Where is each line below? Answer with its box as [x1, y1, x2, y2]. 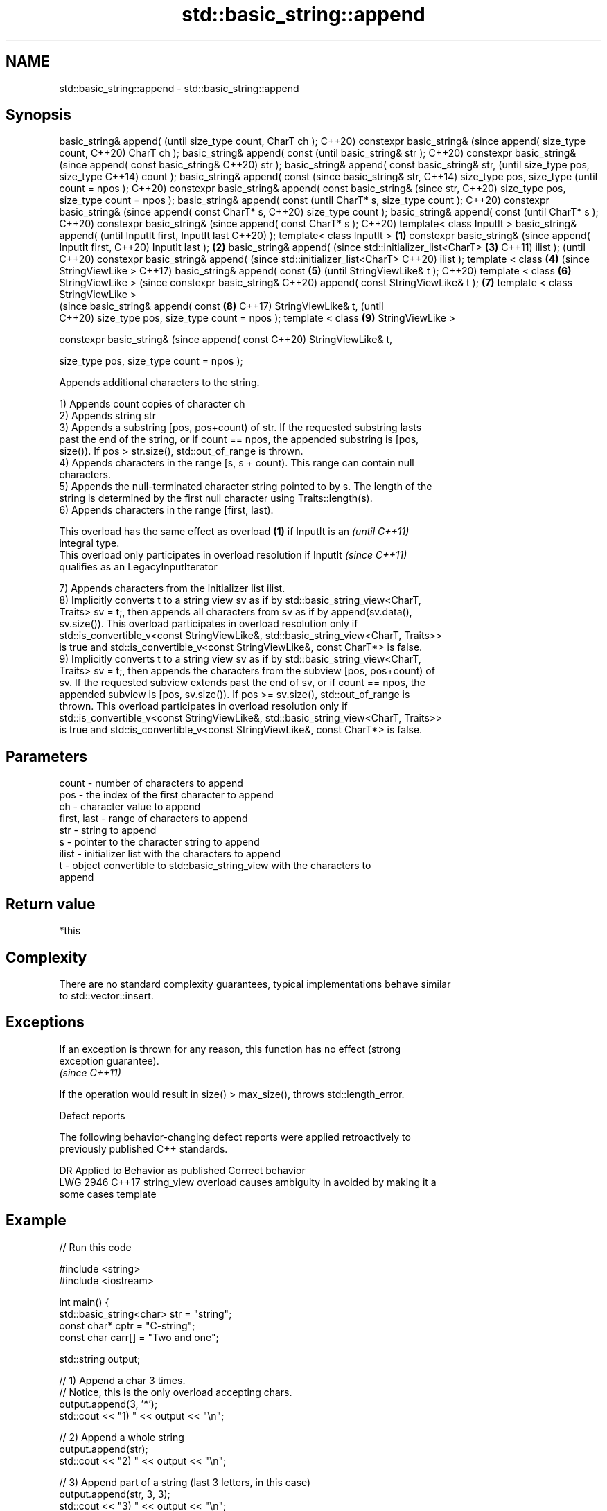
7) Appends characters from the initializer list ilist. [59, 582, 285, 595]
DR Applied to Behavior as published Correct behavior [59, 1164, 306, 1176]
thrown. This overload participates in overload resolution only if [59, 700, 348, 713]
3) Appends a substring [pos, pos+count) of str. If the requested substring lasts [59, 421, 422, 434]
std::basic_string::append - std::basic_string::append [59, 82, 299, 94]
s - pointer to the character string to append [59, 836, 260, 848]
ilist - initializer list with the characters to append [59, 848, 281, 860]
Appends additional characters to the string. [59, 376, 260, 389]
